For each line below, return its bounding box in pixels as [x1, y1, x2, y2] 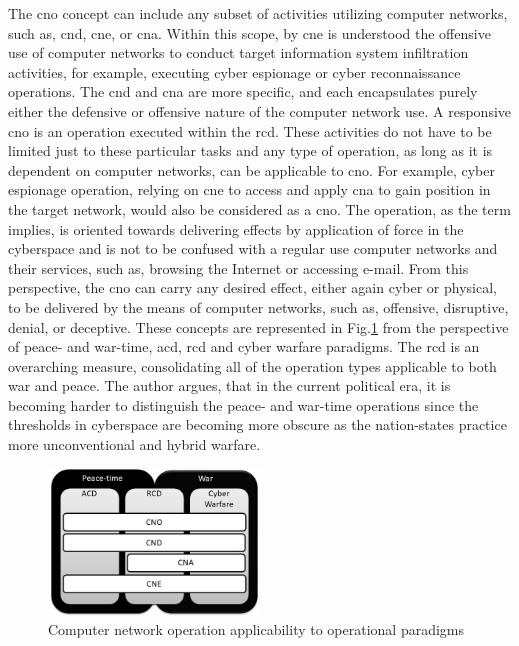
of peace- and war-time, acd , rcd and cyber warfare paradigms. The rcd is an [8, 336, 480, 357]
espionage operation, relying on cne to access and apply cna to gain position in [8, 179, 491, 200]
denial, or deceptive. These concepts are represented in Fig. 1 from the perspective [8, 316, 509, 337]
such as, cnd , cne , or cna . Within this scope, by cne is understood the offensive [8, 22, 491, 43]
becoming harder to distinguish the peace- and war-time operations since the [8, 394, 479, 415]
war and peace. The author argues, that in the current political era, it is [8, 375, 451, 396]
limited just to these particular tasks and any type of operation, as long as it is [8, 140, 493, 161]
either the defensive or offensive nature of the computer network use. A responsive [8, 100, 512, 121]
